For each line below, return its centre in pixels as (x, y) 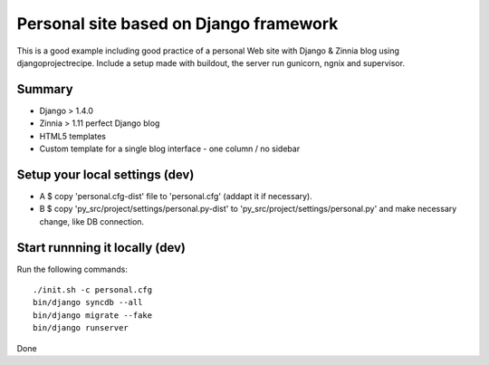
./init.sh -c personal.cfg (93, 290)
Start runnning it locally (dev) (101, 248)
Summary (45, 89)
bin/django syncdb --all (88, 303)
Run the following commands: (72, 269)
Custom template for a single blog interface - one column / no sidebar (170, 149)
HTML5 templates (72, 136)
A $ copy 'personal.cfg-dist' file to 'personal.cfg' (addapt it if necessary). (176, 196)
